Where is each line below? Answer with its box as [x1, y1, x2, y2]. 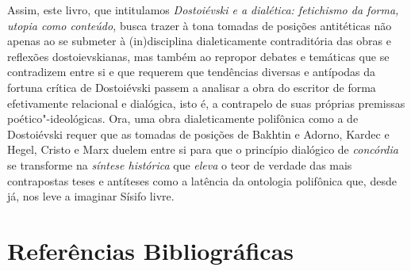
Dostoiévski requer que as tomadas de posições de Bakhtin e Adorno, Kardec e [7, 125, 390, 142]
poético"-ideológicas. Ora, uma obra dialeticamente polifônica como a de [7, 110, 359, 127]
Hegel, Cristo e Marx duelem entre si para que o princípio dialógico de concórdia [7, 141, 398, 158]
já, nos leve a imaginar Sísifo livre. [7, 188, 175, 204]
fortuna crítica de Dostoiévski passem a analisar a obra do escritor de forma [7, 78, 376, 95]
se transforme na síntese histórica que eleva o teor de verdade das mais [7, 156, 352, 173]
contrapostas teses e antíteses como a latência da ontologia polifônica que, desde [7, 172, 397, 189]
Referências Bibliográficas [7, 234, 294, 266]
